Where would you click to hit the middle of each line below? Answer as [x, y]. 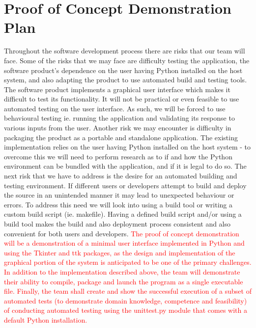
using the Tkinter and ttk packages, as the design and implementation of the [120, 252]
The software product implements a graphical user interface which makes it [117, 89]
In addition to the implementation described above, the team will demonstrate [122, 271]
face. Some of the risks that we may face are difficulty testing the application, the [127, 60]
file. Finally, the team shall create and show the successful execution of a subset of [128, 291]
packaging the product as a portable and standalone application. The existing [121, 137]
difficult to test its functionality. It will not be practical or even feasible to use [122, 99]
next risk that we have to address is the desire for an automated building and [121, 176]
